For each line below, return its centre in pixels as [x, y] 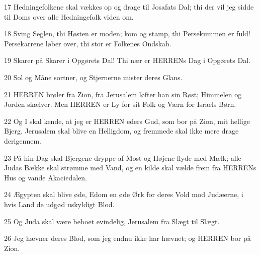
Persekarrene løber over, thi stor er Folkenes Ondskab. [88, 43]
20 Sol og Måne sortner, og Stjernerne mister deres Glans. [93, 77]
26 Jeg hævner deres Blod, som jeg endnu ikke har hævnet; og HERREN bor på [127, 238]
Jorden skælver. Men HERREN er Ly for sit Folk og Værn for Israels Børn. [120, 104]
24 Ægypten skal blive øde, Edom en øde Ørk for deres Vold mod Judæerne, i [124, 194]
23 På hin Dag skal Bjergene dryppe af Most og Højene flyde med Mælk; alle [123, 157]
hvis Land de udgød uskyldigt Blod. [59, 204]
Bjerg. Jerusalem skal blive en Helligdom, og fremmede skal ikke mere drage [121, 131]
